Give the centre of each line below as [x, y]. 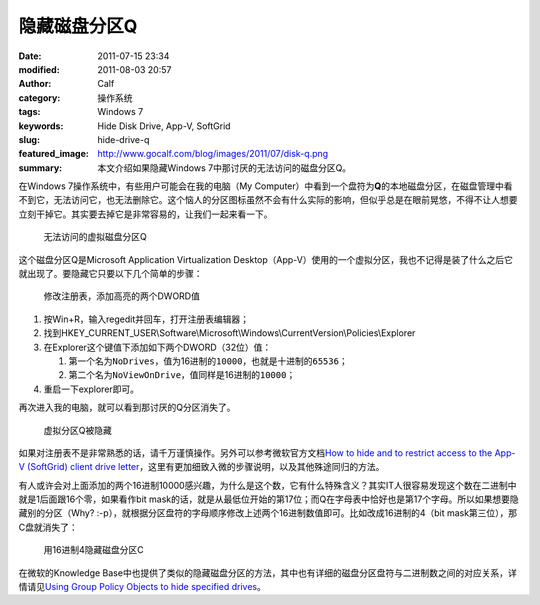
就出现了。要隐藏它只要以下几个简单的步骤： [110, 274]
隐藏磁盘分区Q [78, 26]
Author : [35, 84]
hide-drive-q [123, 139]
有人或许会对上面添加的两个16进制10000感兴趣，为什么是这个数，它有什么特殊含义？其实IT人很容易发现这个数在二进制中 [267, 485]
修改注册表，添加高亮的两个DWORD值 [121, 296]
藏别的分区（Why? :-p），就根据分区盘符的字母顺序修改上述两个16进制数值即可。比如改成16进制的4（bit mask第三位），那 [268, 513]
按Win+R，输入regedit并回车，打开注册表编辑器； [146, 319]
